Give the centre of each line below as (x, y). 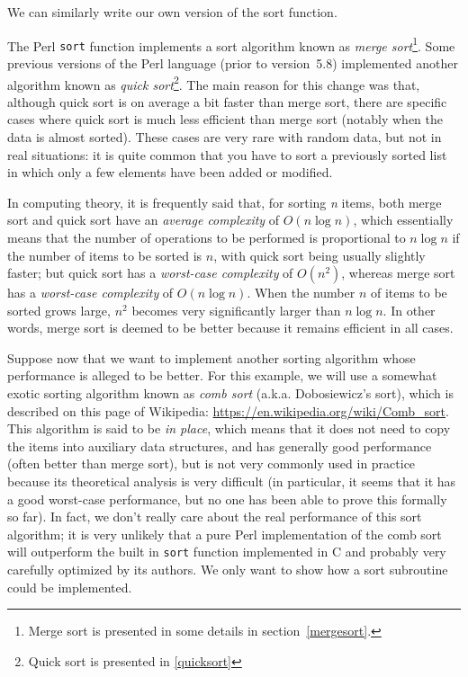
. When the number (301, 293)
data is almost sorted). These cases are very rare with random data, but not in (225, 136)
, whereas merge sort (398, 273)
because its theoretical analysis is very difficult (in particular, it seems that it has (232, 481)
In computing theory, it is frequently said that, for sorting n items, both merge (225, 202)
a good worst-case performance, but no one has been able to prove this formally (227, 499)
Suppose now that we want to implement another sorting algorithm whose (211, 357)
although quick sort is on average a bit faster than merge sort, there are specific (227, 101)
